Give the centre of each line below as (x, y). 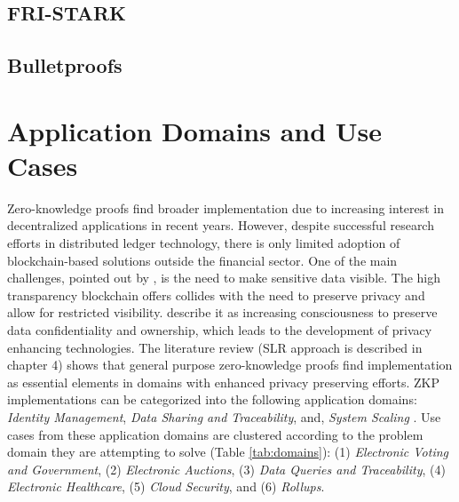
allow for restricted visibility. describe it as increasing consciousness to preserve (222, 312)
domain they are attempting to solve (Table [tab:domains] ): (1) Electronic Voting (228, 452)
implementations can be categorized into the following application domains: (212, 399)
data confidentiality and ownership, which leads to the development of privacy (220, 330)
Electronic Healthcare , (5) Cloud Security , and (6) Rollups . (166, 486)
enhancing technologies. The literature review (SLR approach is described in (215, 347)
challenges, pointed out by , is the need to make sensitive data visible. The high (224, 278)
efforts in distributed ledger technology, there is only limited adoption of (204, 243)
